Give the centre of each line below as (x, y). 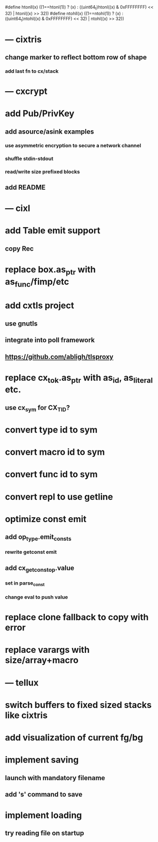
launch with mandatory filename (55, 778)
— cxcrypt (26, 91)
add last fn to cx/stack (32, 71)
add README (25, 187)
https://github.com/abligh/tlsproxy (59, 357)
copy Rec (19, 248)
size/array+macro (42, 660)
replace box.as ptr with (50, 270)
